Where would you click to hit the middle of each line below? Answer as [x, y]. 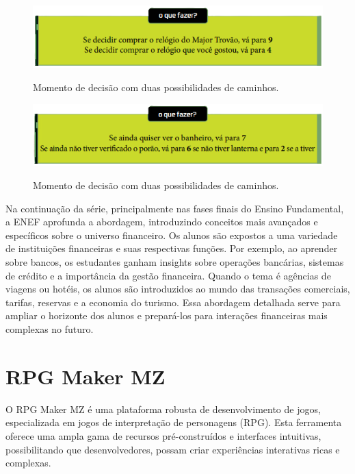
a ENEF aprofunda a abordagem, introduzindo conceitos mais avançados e [162, 222]
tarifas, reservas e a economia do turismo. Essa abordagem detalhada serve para [173, 302]
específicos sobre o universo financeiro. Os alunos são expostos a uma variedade [172, 235]
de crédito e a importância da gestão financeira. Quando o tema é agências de [168, 275]
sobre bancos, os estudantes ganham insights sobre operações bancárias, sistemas [175, 262]
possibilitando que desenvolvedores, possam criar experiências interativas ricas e [173, 449]
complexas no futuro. [50, 329]
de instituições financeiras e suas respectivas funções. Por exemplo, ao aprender [172, 248]
